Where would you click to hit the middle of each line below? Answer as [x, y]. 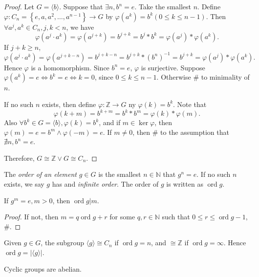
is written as [185, 184]
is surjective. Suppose [173, 67]
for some [122, 217]
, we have [80, 27]
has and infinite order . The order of [105, 184]
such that [176, 217]
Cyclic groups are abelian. [43, 268]
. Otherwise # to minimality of [203, 77]
